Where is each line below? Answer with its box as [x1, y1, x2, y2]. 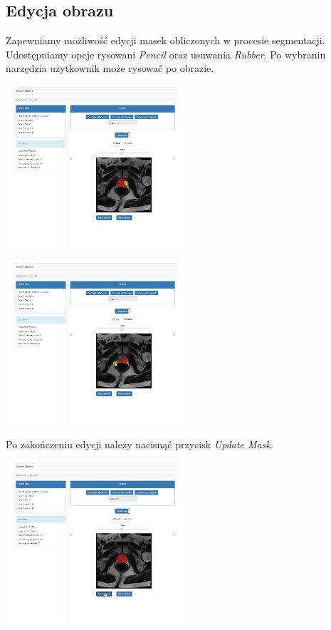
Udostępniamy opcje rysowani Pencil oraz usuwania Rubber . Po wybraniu [6, 46, 326, 61]
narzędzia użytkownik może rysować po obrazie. [6, 61, 214, 76]
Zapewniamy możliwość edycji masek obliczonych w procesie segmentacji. [6, 33, 325, 48]
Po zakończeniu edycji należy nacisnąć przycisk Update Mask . [6, 436, 273, 451]
